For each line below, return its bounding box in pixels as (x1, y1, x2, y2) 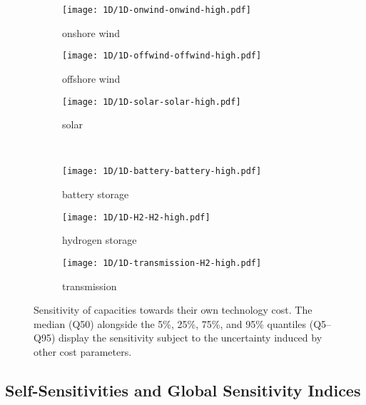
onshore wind (62, 25, 121, 40)
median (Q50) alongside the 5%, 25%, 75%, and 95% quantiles (34, 316, 307, 331)
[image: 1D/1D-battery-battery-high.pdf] (62, 166, 262, 177)
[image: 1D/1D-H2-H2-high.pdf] (62, 212, 210, 222)
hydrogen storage (62, 232, 137, 247)
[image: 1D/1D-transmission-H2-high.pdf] (62, 257, 262, 268)
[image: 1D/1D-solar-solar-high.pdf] (62, 96, 241, 107)
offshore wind (62, 71, 121, 86)
